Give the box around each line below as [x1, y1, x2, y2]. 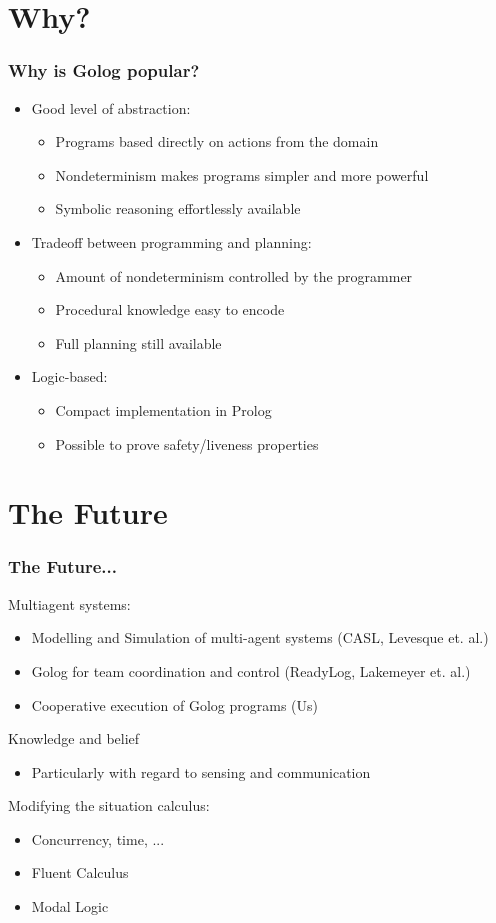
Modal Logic [31, 896, 109, 917]
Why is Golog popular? [8, 58, 200, 83]
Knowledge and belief [8, 728, 140, 749]
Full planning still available [55, 332, 222, 353]
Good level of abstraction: [31, 97, 191, 118]
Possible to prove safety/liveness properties [55, 433, 319, 454]
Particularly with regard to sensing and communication [31, 761, 371, 782]
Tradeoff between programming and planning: [31, 231, 312, 252]
